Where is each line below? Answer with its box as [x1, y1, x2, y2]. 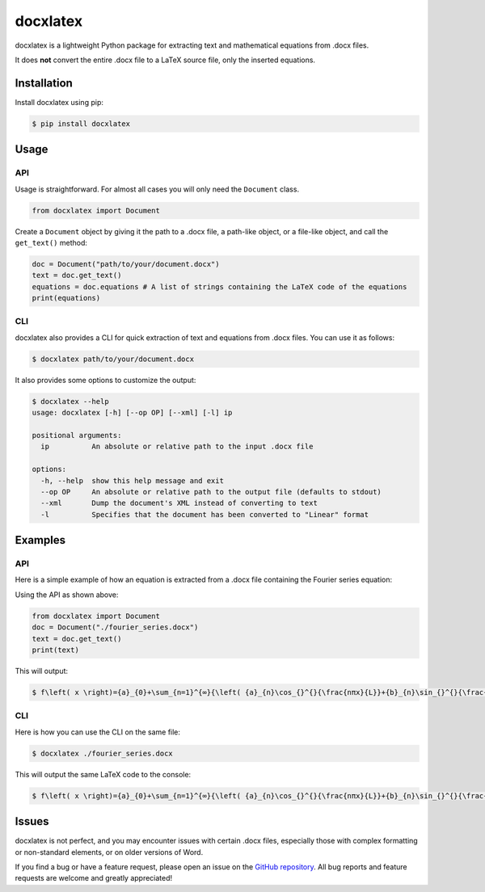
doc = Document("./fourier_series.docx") [32, 623, 199, 632]
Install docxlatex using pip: [15, 97, 104, 107]
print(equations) [32, 293, 101, 303]
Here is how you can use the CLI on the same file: [15, 727, 181, 737]
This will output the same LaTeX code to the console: [15, 769, 192, 779]
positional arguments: [32, 431, 122, 440]
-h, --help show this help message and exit [40, 476, 224, 485]
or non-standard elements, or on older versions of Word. [15, 847, 204, 856]
